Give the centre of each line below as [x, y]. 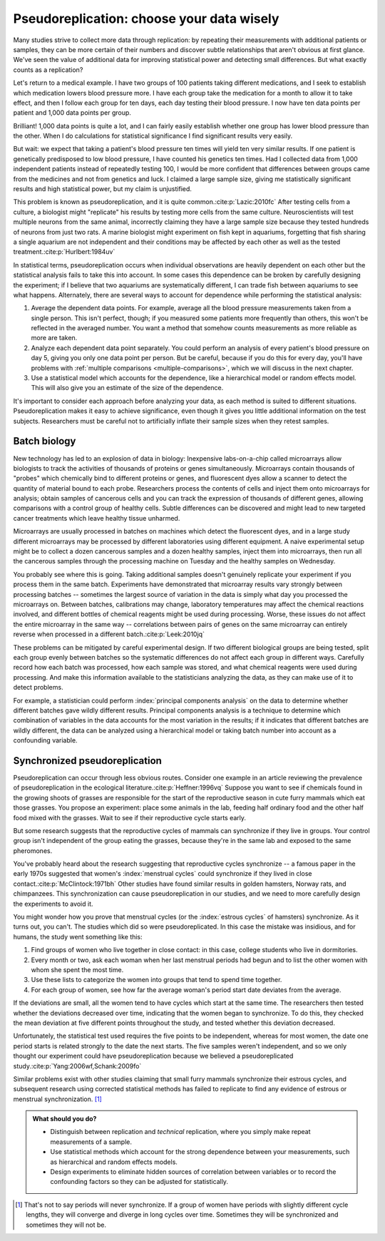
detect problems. [38, 688]
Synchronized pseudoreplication [87, 761]
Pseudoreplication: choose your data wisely [146, 19]
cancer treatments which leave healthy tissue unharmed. [97, 518]
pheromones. [33, 851]
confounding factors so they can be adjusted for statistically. [139, 1182]
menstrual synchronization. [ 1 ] [58, 1099]
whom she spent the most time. [77, 970]
